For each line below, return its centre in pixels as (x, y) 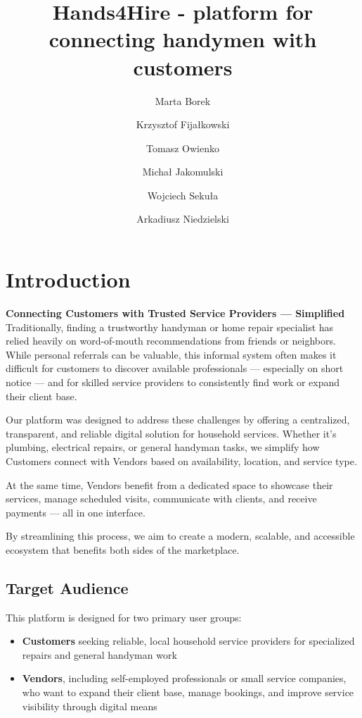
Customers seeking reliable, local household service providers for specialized (188, 641)
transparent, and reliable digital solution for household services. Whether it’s (171, 433)
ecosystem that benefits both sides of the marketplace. (123, 549)
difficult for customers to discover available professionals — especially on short (175, 368)
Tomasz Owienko (183, 148)
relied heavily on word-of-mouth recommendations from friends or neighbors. (171, 341)
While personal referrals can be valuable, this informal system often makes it (171, 354)
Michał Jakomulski (183, 172)
